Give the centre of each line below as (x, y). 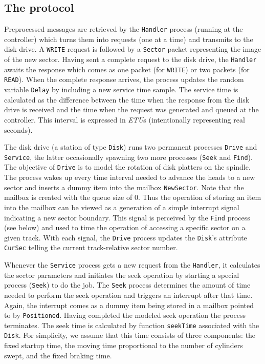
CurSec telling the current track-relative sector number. (91, 247)
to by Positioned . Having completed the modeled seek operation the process (125, 315)
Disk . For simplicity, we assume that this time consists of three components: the (130, 335)
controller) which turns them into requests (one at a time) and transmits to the (129, 39)
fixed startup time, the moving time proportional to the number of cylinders (124, 345)
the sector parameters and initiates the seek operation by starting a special (122, 275)
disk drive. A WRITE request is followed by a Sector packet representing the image (133, 49)
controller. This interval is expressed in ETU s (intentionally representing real (125, 119)
